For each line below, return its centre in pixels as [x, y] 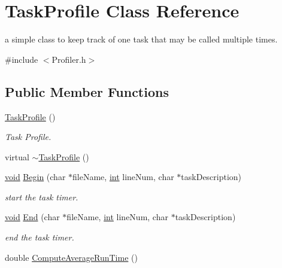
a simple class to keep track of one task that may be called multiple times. [141, 39]
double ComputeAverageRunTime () [71, 257]
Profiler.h [69, 59]
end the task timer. [40, 237]
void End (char [32, 217]
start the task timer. [42, 197]
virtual [17, 156]
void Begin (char [35, 177]
